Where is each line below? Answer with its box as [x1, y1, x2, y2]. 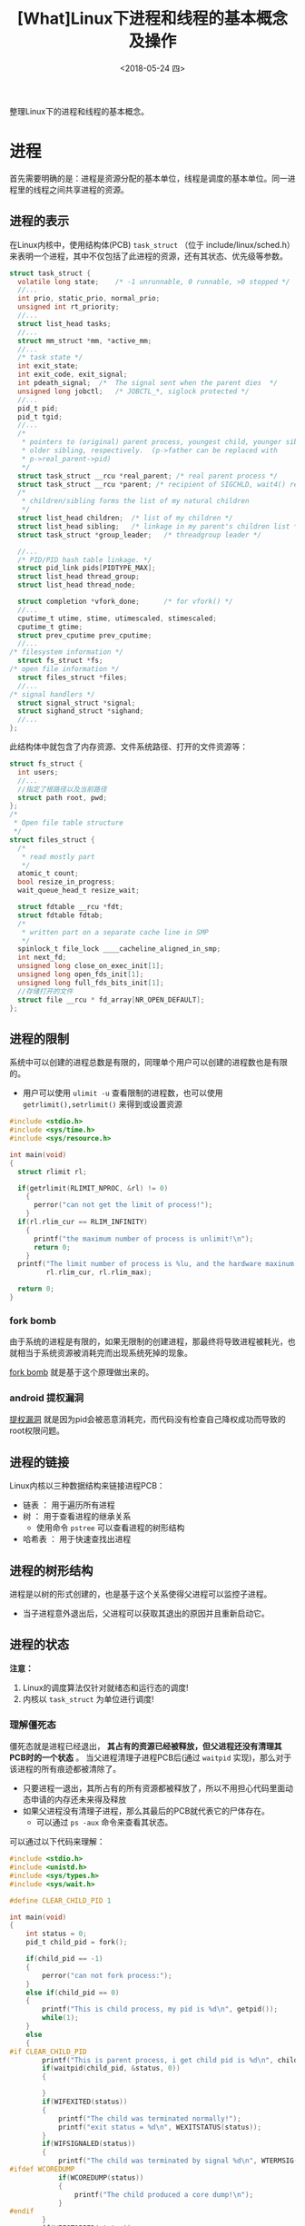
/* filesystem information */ [9, 648, 124, 657]
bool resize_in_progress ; [17, 877, 116, 886]
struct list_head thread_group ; [17, 572, 141, 581]
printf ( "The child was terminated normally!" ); [57, 2113, 242, 2123]
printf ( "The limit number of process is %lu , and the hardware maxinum [17, 1260, 295, 1269]
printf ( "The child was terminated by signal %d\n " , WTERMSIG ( [57, 2156, 299, 2166]
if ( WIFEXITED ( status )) [42, 2097, 128, 2107]
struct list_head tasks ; [17, 319, 112, 328]
